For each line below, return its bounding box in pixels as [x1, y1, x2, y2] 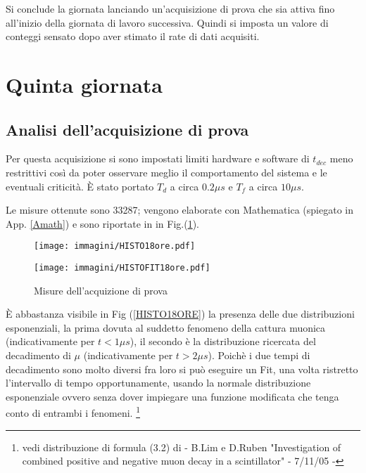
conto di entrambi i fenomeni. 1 [6, 403, 140, 420]
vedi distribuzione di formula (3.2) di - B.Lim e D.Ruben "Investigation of [22, 439, 341, 454]
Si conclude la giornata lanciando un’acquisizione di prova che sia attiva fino [6, 1, 335, 15]
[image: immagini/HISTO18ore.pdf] [34, 241, 196, 252]
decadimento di [6, 348, 71, 363]
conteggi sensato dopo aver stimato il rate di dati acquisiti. [6, 29, 260, 44]
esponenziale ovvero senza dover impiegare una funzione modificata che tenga [6, 389, 339, 403]
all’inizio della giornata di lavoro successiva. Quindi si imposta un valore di [6, 15, 329, 30]
